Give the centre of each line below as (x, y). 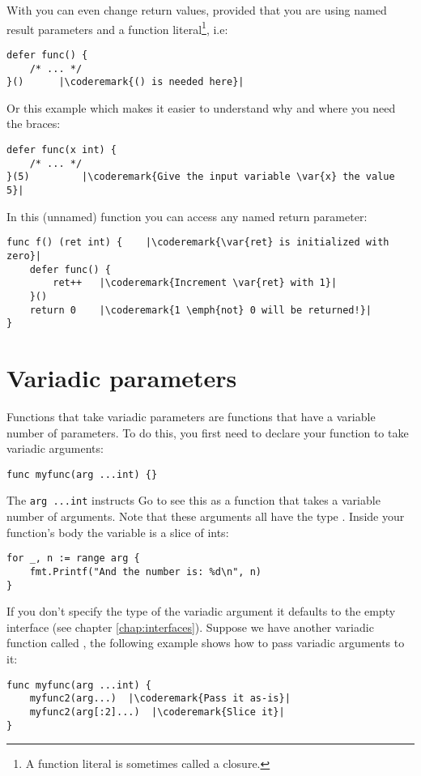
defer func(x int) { (62, 150)
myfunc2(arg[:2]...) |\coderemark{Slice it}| (157, 712)
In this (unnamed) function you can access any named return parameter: (187, 216)
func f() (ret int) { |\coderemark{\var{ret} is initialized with (198, 243)
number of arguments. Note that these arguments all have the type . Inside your (206, 516)
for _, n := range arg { (73, 559)
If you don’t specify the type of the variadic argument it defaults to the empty (201, 611)
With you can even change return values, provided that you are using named (197, 10)
